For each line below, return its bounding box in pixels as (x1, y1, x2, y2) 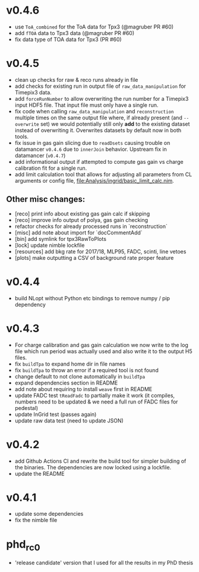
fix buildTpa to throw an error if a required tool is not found (14, 366, 159, 374)
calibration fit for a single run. (14, 164, 87, 171)
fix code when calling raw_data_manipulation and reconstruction (14, 107, 174, 115)
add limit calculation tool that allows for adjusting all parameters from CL (14, 170, 192, 178)
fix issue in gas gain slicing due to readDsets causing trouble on (14, 139, 170, 146)
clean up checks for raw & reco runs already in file (14, 76, 138, 83)
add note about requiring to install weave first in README (14, 385, 153, 392)
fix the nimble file (14, 517, 58, 524)
